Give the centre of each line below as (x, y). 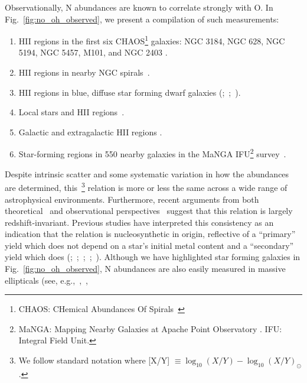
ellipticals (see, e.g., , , (46, 280)
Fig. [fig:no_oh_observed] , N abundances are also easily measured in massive (145, 269)
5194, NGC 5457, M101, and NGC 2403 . (93, 52)
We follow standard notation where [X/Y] (94, 360)
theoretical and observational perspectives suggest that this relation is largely (149, 211)
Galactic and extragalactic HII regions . (90, 132)
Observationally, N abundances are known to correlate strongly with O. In (139, 7)
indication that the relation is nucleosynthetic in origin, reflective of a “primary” (150, 234)
